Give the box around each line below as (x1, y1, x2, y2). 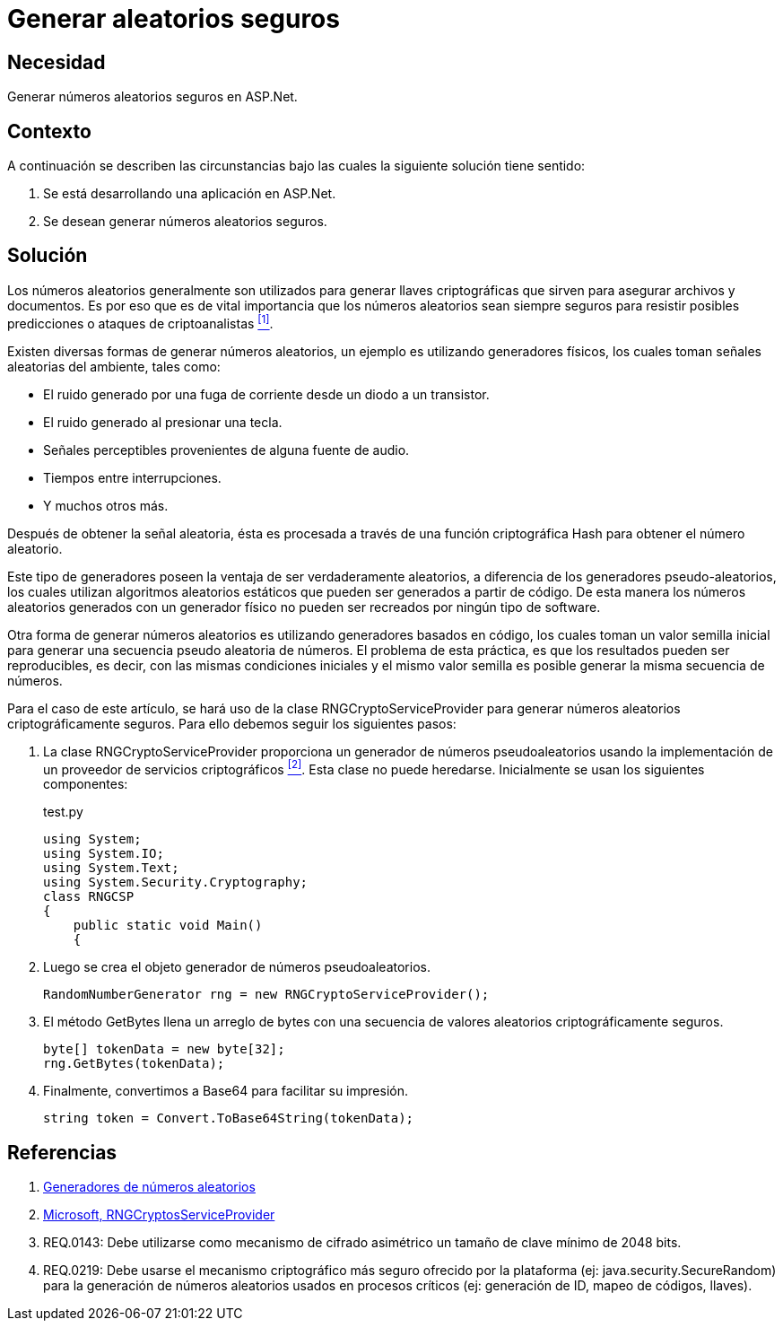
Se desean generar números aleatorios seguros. (43, 214, 327, 230)
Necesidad (7, 50, 106, 74)
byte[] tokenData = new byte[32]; (43, 1042, 285, 1057)
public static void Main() (73, 918, 263, 933)
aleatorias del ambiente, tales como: (7, 358, 221, 374)
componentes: (43, 776, 128, 792)
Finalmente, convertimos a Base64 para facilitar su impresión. (43, 1083, 409, 1099)
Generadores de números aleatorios (43, 1179, 256, 1195)
